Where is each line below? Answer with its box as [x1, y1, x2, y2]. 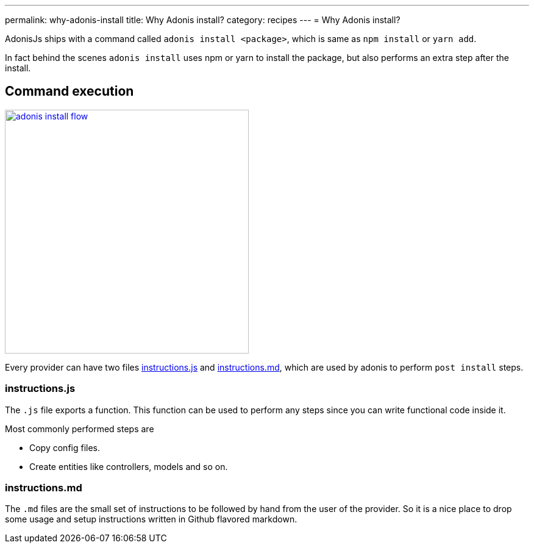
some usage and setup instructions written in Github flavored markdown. [5, 514, 297, 525]
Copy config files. [29, 442, 101, 453]
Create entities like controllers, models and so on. [29, 461, 228, 472]
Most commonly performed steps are [5, 423, 154, 434]
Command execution [5, 84, 134, 99]
